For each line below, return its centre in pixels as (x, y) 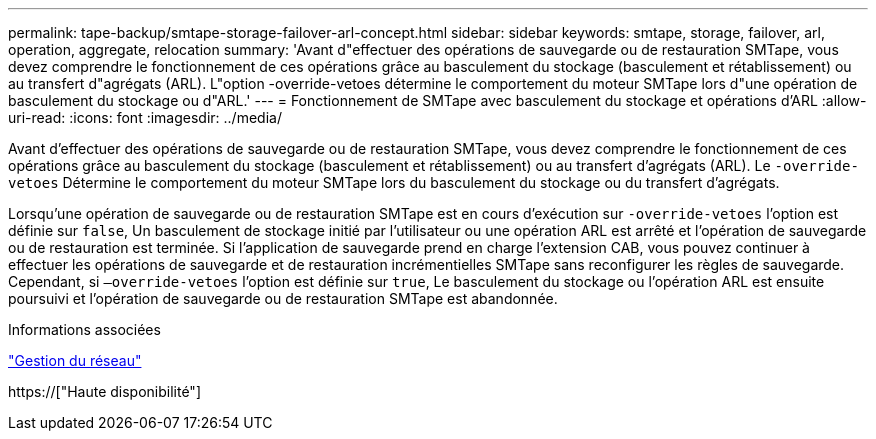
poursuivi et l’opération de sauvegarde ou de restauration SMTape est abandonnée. (283, 298)
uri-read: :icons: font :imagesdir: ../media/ (145, 117)
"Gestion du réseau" (75, 360)
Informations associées (84, 329)
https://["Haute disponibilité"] (104, 391)
